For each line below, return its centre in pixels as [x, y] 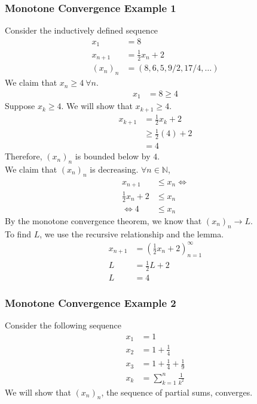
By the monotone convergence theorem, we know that [103, 221]
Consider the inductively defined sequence [82, 30]
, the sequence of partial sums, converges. [177, 392]
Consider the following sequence [63, 325]
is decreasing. [114, 169]
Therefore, [24, 156]
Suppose [20, 106]
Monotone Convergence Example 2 [91, 303]
